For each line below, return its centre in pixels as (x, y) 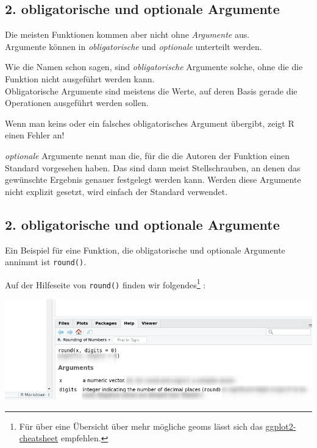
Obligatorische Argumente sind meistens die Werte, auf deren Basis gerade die (151, 91)
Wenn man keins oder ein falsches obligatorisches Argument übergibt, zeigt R (150, 123)
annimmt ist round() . (46, 262)
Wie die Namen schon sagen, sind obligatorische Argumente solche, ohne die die (154, 67)
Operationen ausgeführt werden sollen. (77, 103)
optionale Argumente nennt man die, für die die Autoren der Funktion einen (147, 155)
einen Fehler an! (35, 135)
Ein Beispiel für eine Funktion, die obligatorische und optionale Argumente (145, 250)
